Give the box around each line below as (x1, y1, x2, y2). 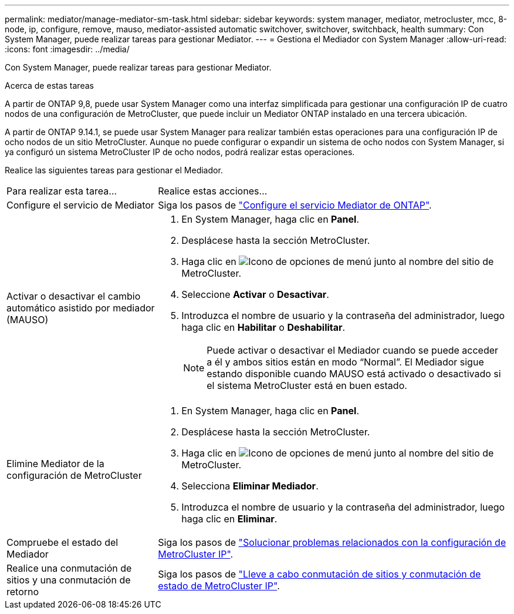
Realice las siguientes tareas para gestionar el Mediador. (5, 165, 223, 175)
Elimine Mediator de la (6, 458, 104, 469)
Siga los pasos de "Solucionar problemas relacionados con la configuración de (158, 536, 506, 548)
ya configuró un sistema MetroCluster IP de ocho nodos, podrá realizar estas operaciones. (5, 147, 355, 157)
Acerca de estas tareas (5, 80, 94, 90)
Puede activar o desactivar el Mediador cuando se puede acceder (207, 344, 499, 356)
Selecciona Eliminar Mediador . (181, 480, 319, 492)
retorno (6, 586, 39, 598)
